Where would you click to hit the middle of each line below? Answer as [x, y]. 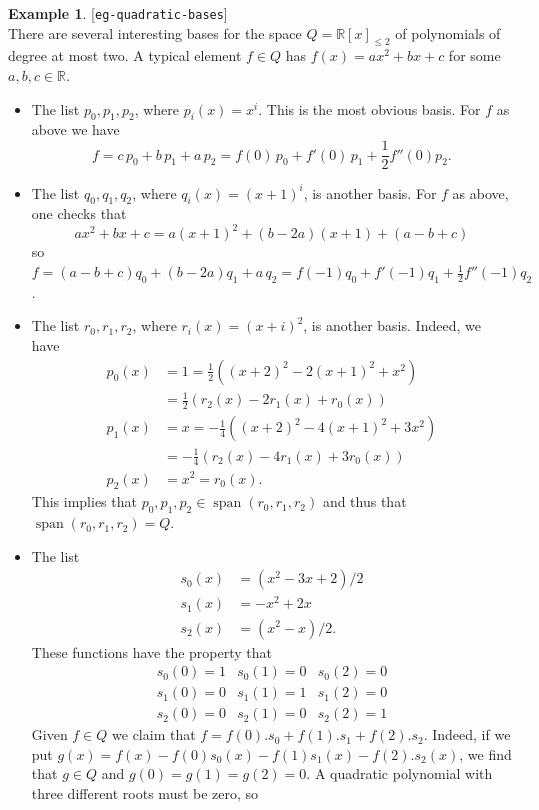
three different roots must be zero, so [145, 793]
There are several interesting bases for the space [155, 32]
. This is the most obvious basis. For [369, 108]
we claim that [154, 734]
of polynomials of [448, 32]
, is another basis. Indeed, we [392, 325]
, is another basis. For [370, 192]
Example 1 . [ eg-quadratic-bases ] [118, 13]
